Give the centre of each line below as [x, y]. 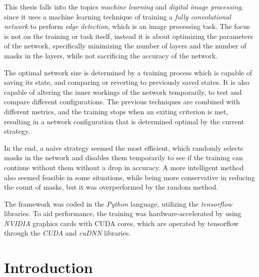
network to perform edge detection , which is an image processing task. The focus [127, 26]
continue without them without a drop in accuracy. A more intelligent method [124, 167]
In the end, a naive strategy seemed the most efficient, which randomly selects [124, 147]
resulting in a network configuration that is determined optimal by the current [124, 121]
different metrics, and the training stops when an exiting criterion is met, [116, 111]
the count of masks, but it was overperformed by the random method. [111, 187]
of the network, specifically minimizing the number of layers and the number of [125, 46]
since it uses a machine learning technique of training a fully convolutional [117, 16]
